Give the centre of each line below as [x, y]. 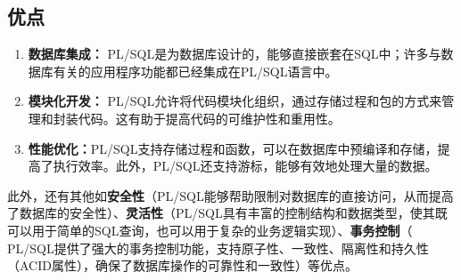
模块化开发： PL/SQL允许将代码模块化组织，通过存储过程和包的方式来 [235, 101]
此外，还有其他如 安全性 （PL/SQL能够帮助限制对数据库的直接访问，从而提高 [230, 195]
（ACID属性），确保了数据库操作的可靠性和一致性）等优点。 [182, 265]
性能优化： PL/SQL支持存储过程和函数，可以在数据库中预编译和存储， [233, 148]
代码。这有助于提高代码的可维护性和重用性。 [209, 118]
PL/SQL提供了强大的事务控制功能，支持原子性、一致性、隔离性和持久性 [218, 248]
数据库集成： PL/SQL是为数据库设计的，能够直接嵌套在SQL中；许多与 [235, 54]
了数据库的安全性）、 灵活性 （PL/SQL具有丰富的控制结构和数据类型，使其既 [227, 213]
